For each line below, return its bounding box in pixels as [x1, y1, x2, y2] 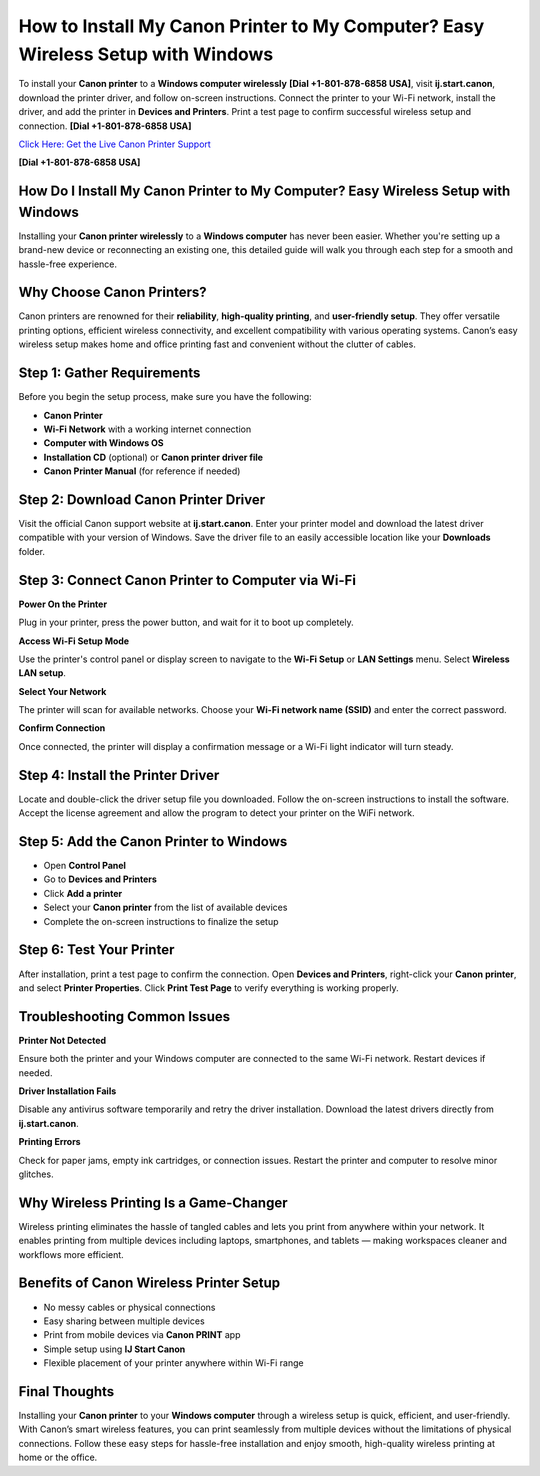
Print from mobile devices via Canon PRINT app [43, 1329, 241, 1341]
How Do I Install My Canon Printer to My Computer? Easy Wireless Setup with [18, 183, 511, 200]
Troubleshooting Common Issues [18, 1008, 230, 1025]
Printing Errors [18, 1136, 81, 1148]
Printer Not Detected [18, 1034, 107, 1046]
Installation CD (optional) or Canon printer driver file [43, 451, 264, 463]
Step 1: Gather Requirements [18, 365, 201, 382]
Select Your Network [18, 685, 107, 697]
